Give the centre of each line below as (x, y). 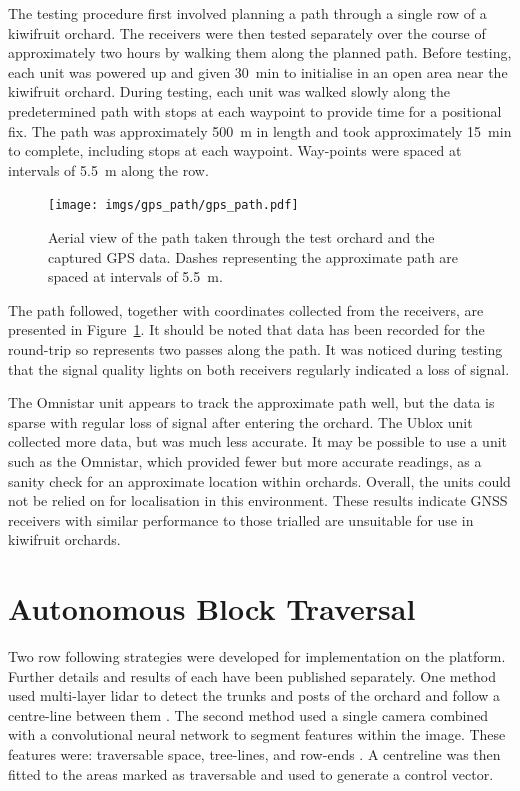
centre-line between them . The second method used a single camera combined (248, 714)
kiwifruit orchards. (64, 539)
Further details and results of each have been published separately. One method (252, 675)
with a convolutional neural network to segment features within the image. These (257, 734)
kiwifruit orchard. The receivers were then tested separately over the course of (247, 32)
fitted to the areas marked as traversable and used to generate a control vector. (251, 773)
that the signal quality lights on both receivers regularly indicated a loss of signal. (259, 368)
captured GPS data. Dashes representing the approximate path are (253, 256)
